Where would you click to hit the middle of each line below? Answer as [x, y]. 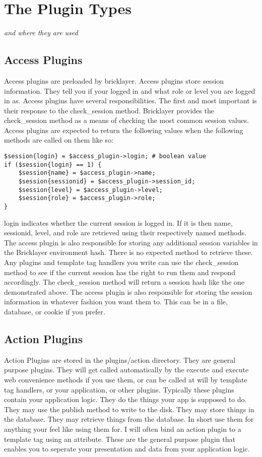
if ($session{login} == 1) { [53, 165]
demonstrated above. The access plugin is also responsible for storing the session [128, 291]
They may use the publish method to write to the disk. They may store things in [129, 409]
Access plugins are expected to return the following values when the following [124, 130]
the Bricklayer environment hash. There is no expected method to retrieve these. [128, 252]
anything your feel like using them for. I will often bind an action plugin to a [123, 429]
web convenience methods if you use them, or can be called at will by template [126, 379]
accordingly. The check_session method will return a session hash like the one [124, 282]
